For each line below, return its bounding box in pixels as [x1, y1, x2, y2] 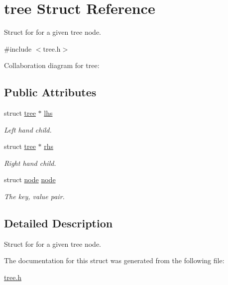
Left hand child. [4, 124, 52, 135]
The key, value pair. [4, 191, 65, 202]
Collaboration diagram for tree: [4, 60, 100, 71]
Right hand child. [4, 157, 56, 168]
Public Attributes [4, 84, 97, 100]
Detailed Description [4, 215, 113, 231]
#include [4, 43, 32, 54]
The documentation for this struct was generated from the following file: [4, 255, 225, 266]
